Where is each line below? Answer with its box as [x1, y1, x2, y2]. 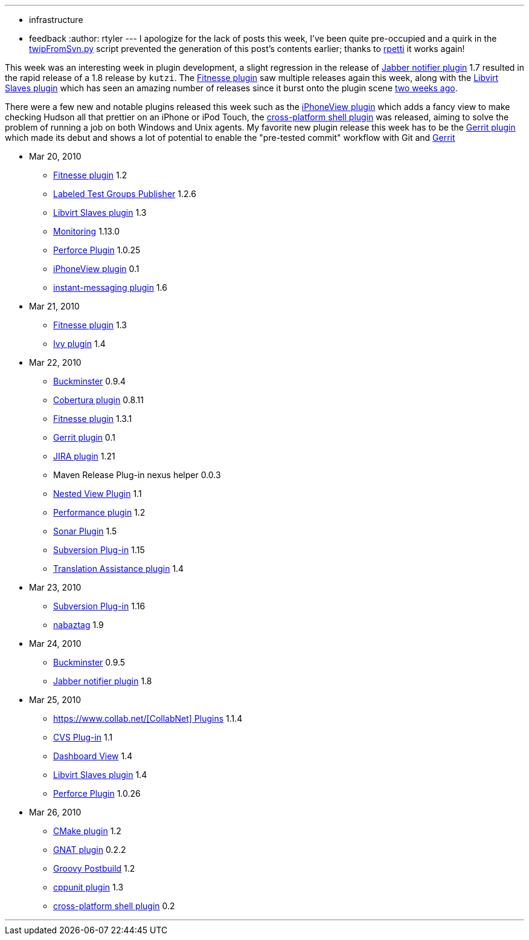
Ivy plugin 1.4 [53, 339, 106, 349]
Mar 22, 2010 [29, 357, 82, 368]
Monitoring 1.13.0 [53, 226, 120, 236]
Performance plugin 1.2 [53, 507, 146, 517]
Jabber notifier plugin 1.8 [53, 676, 152, 686]
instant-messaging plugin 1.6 [53, 282, 167, 293]
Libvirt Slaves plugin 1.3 [53, 207, 147, 218]
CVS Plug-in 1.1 [53, 732, 113, 742]
